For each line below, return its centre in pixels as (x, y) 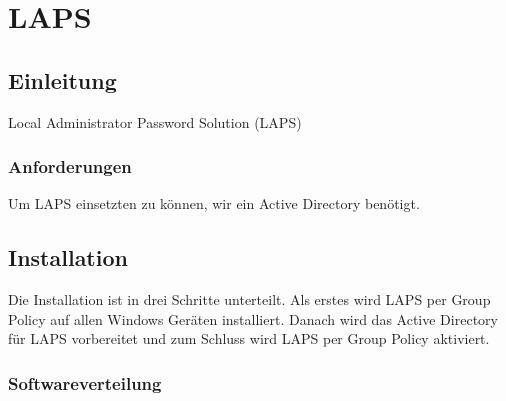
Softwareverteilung (85, 382)
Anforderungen (70, 166)
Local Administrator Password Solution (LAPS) (155, 121)
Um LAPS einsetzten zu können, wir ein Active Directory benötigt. (214, 203)
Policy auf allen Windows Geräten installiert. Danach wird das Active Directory (253, 318)
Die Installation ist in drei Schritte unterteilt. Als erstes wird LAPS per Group (249, 299)
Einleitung (62, 79)
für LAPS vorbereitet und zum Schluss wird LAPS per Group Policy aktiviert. (249, 338)
